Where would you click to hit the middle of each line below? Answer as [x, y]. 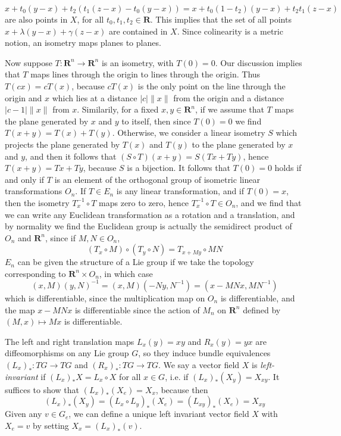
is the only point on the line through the [212, 85]
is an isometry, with [137, 62]
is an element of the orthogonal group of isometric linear [157, 179]
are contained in [138, 31]
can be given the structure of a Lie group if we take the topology [136, 262]
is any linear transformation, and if [180, 191]
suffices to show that [42, 389]
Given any [24, 414]
